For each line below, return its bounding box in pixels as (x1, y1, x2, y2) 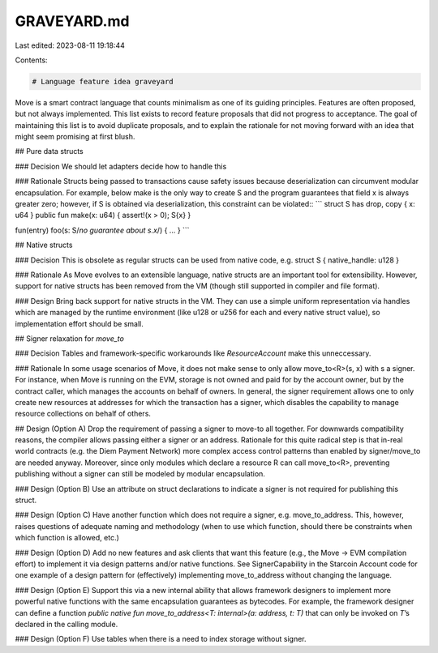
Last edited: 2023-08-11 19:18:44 (15, 41, 126, 50)
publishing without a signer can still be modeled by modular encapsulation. (15, 469, 265, 479)
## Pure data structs (15, 147, 84, 156)
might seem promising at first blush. (15, 132, 135, 142)
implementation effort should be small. (15, 318, 144, 328)
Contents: (15, 55, 48, 65)
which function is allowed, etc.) (15, 533, 119, 543)
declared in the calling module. (15, 619, 118, 629)
